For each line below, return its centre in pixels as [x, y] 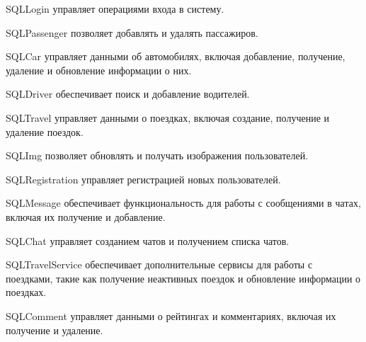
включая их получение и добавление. [86, 216]
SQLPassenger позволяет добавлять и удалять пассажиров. [132, 32]
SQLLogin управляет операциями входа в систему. [115, 8]
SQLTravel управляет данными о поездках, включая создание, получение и [167, 117]
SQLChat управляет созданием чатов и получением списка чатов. [148, 240]
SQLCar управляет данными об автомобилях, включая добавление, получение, [176, 56]
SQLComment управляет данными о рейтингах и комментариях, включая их [171, 315]
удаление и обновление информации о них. [99, 70]
